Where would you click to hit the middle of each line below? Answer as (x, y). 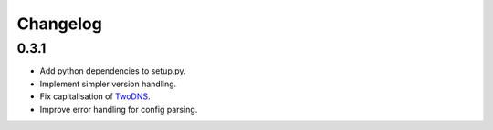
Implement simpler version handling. (108, 84)
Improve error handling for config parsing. (119, 109)
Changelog (59, 24)
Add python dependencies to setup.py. (113, 71)
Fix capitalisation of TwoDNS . (95, 96)
